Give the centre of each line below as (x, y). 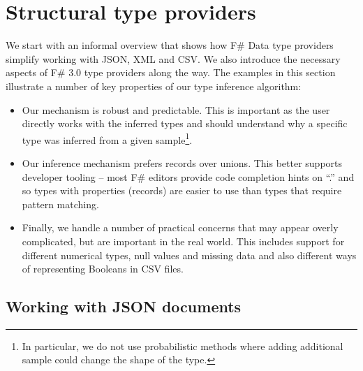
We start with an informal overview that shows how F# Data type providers (170, 45)
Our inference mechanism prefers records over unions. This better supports (182, 162)
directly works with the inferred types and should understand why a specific (185, 123)
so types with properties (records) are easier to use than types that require (182, 190)
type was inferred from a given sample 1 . (107, 138)
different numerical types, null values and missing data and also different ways (189, 255)
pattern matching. (60, 204)
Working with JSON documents (124, 306)
